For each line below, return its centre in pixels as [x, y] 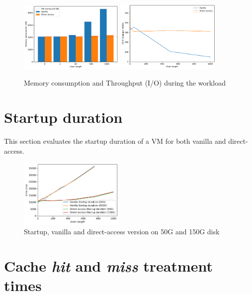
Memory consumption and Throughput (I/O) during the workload [125, 83]
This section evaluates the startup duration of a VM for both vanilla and [115, 141]
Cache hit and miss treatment [109, 266]
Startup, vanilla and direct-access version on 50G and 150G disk [122, 232]
